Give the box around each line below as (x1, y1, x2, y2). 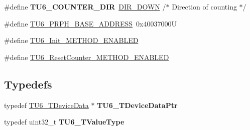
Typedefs (4, 76, 52, 91)
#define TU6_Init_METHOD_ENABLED (4, 35, 139, 45)
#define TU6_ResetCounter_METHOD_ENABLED (4, 51, 169, 62)
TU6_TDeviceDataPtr (97, 99, 178, 110)
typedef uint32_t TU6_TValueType (4, 116, 124, 127)
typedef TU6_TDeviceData (4, 99, 89, 110)
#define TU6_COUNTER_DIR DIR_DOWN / (4, 1, 166, 11)
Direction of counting (172, 1, 237, 11)
